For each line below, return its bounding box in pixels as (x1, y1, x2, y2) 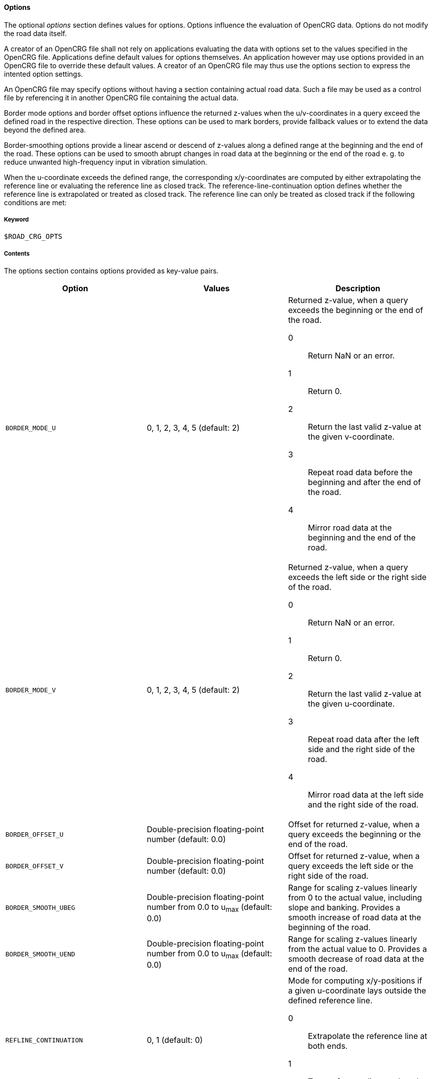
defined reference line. (288, 995, 373, 1006)
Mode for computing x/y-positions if (288, 976, 422, 986)
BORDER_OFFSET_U (5, 830, 64, 838)
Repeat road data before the (307, 467, 413, 478)
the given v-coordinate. (307, 432, 395, 442)
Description (335, 283, 381, 294)
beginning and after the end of (307, 477, 421, 488)
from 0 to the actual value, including (288, 893, 422, 903)
